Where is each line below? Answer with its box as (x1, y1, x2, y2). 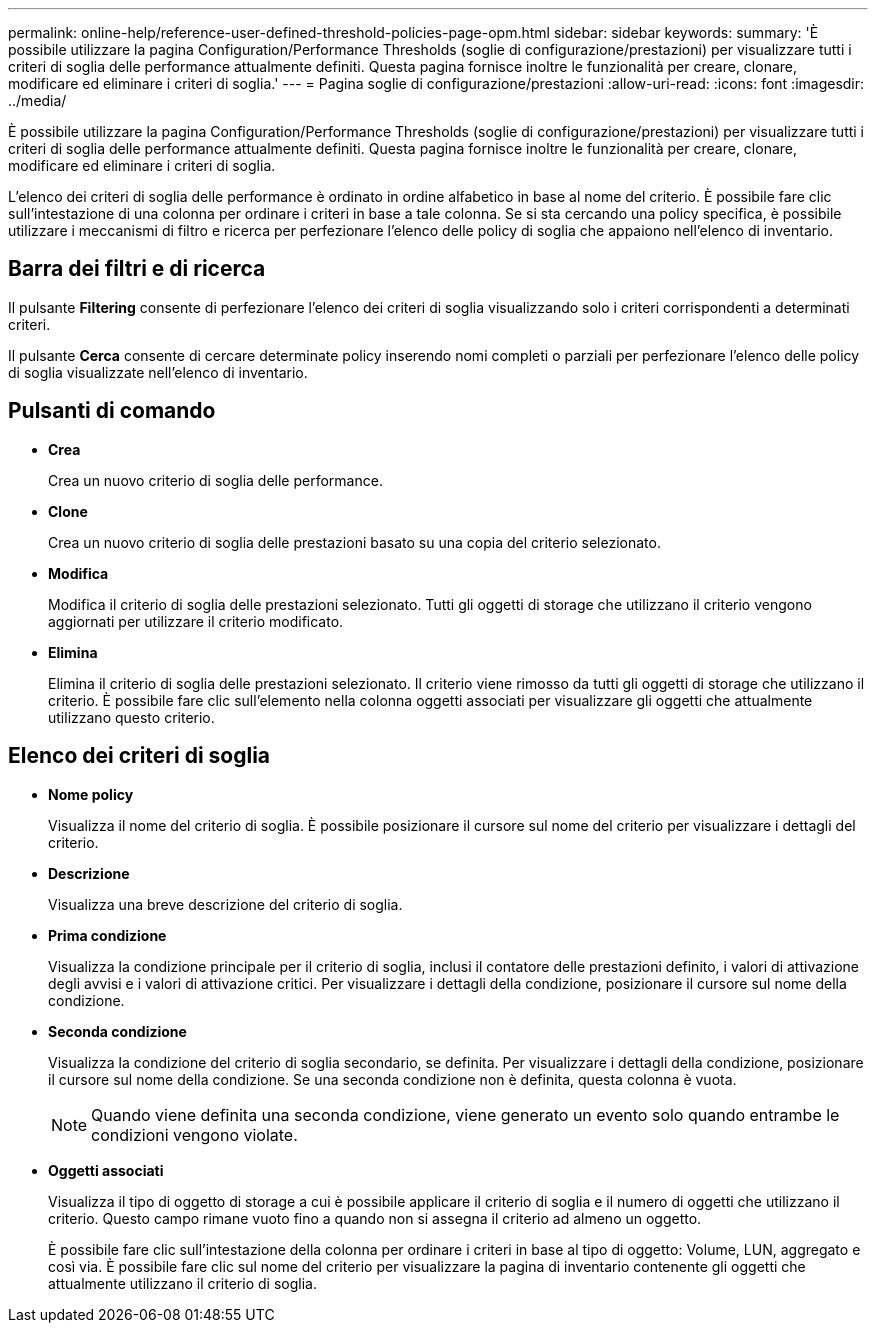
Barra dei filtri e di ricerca (8, 256, 266, 282)
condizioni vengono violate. (91, 1124, 298, 1145)
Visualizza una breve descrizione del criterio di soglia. (48, 895, 403, 913)
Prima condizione (48, 926, 167, 944)
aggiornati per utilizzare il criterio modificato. (48, 612, 344, 630)
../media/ (8, 92, 67, 109)
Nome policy (48, 785, 134, 803)
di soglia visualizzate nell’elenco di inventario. (8, 363, 308, 381)
